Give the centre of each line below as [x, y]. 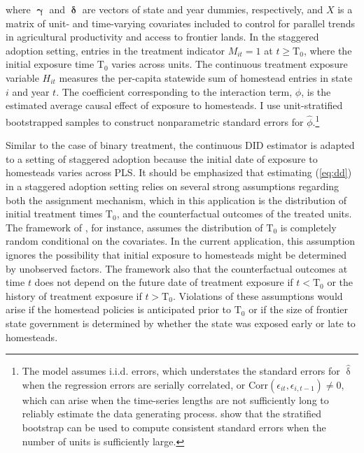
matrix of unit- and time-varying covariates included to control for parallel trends [181, 23]
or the [340, 282]
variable [22, 77]
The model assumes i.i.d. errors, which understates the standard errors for [181, 371]
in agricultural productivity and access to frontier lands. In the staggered [162, 37]
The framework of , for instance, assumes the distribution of [134, 227]
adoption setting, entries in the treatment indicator [115, 50]
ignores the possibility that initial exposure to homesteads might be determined [176, 254]
